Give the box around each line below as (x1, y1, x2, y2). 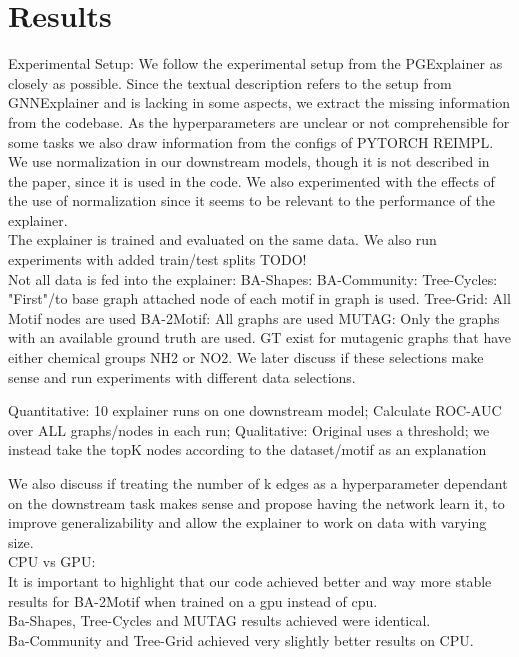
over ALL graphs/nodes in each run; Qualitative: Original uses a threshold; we (8, 419, 490, 440)
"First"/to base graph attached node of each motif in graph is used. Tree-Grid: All (8, 288, 511, 309)
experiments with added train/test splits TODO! (8, 249, 307, 270)
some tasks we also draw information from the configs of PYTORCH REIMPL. (8, 131, 494, 152)
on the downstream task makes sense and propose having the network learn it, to (8, 492, 505, 513)
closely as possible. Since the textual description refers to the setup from (8, 72, 452, 93)
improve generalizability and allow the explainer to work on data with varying (8, 512, 487, 533)
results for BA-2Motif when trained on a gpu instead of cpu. (8, 590, 378, 611)
